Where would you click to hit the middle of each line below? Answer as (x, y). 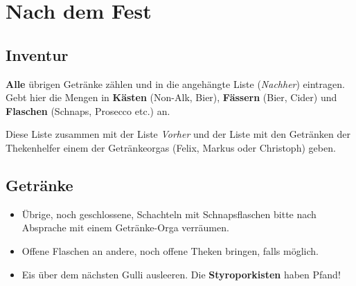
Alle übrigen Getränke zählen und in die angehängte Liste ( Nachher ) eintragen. (175, 83)
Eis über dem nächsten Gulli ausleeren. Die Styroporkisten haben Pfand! (181, 274)
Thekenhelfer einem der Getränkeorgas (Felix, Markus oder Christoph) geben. (171, 147)
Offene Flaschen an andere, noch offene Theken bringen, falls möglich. (170, 250)
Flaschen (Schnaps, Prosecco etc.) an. (88, 110)
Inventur (37, 54)
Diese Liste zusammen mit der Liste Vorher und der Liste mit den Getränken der (178, 134)
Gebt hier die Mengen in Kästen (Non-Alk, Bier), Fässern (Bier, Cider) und (171, 97)
